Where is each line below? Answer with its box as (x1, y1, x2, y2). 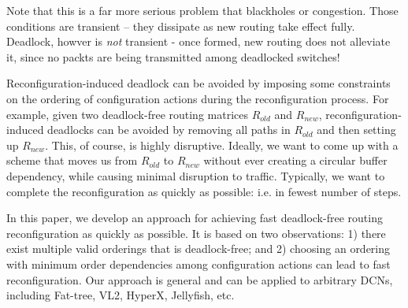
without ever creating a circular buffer (203, 152, 388, 169)
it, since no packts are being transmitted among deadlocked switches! (6, 48, 340, 65)
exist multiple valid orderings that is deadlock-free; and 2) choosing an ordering (6, 240, 391, 257)
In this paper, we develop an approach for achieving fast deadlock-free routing (6, 210, 383, 226)
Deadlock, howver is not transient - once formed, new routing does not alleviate (6, 33, 391, 50)
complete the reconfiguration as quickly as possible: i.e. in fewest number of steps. (6, 183, 402, 199)
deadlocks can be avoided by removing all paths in (47, 121, 291, 138)
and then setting (317, 121, 396, 138)
